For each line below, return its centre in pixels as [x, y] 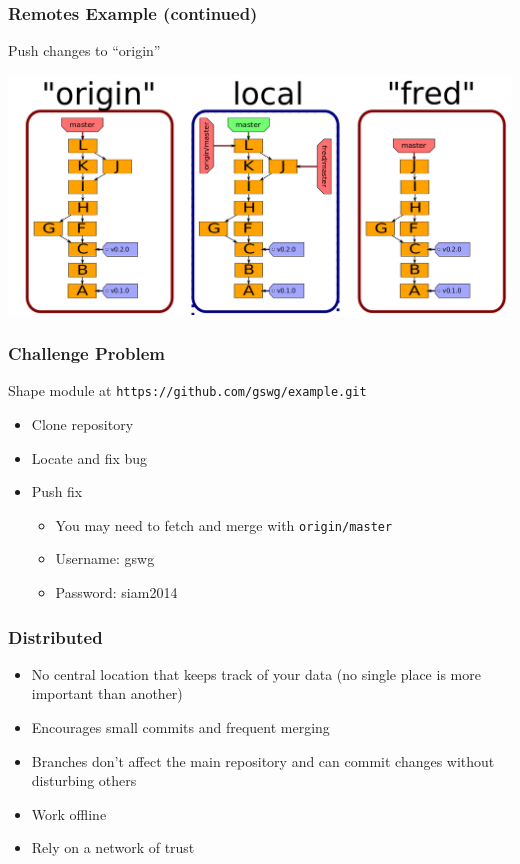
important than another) [107, 693]
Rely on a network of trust [113, 847]
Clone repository [82, 423]
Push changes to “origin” [84, 50]
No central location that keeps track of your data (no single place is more [256, 673]
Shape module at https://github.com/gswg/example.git [187, 390]
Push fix [57, 491]
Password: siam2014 [116, 592]
